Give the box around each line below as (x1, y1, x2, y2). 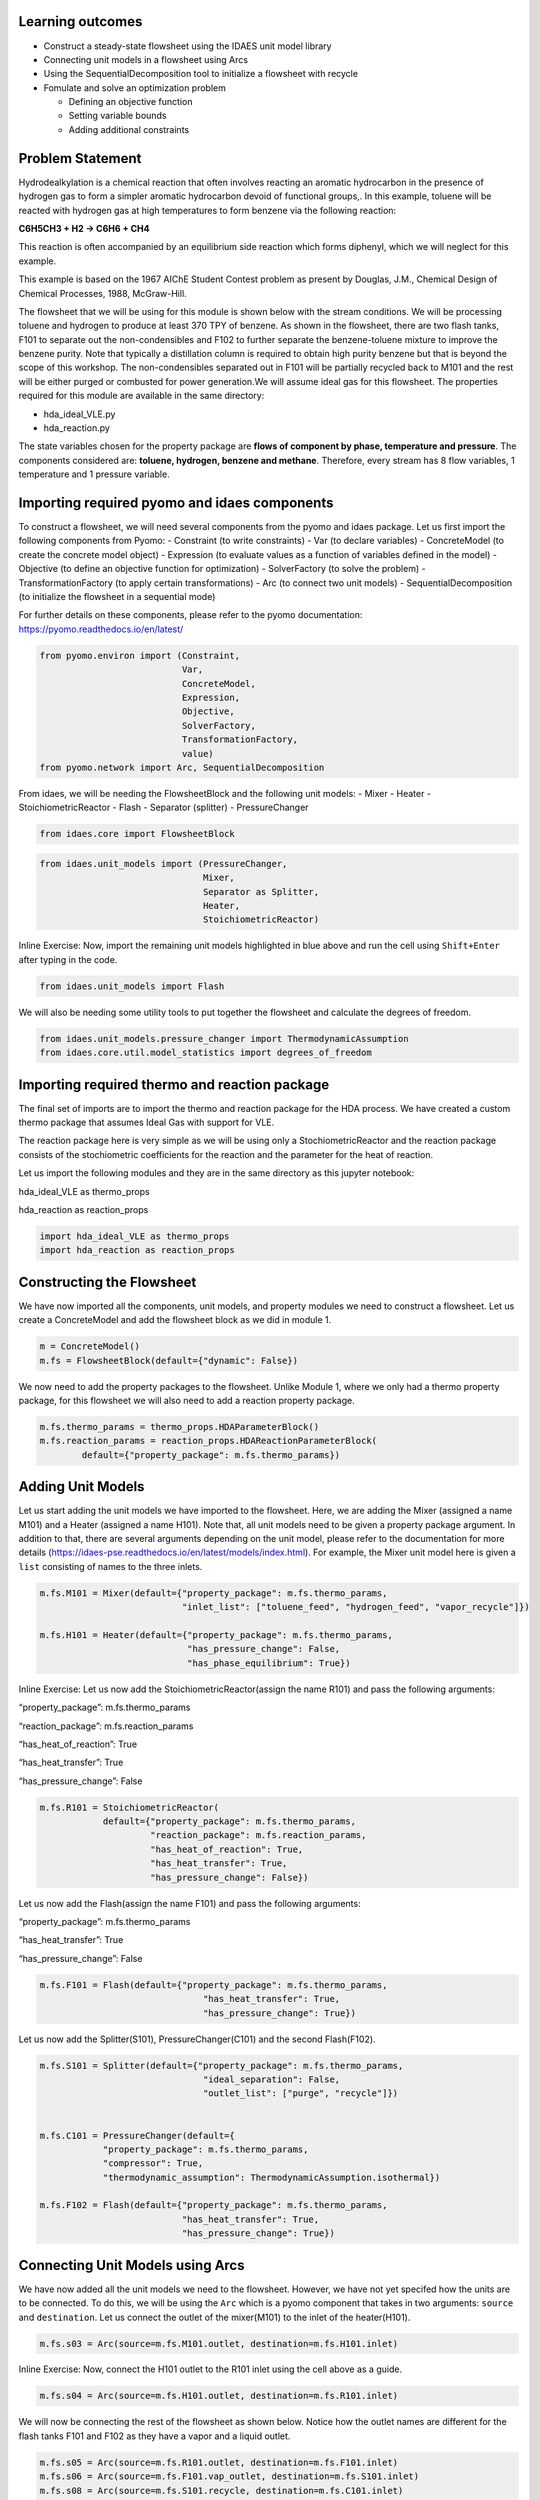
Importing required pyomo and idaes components (18, 495, 334, 511)
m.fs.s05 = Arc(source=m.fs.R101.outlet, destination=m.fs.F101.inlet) (39, 2456, 399, 2468)
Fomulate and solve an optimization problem (43, 81, 227, 94)
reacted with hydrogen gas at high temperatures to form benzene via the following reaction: (18, 204, 397, 216)
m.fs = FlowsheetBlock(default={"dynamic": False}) (39, 1355, 299, 1366)
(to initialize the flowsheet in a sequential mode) (18, 591, 216, 603)
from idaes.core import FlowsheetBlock (39, 828, 235, 840)
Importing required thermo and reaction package (18, 1076, 330, 1093)
